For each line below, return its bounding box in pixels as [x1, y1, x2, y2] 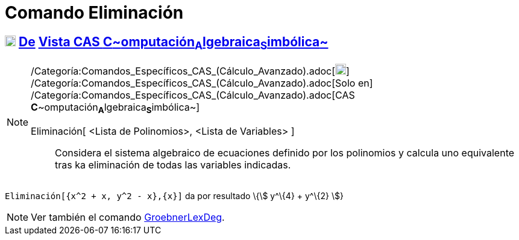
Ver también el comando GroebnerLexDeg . [31, 211, 225, 223]
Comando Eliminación [5, 2, 184, 23]
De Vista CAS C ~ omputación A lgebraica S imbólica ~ [18, 34, 329, 52]
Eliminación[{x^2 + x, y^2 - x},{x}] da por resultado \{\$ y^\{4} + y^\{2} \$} [5, 190, 344, 201]
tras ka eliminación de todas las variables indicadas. [55, 158, 291, 171]
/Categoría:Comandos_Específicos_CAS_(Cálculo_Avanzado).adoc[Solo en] [31, 77, 373, 90]
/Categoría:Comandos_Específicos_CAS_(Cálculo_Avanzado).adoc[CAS [31, 89, 355, 102]
